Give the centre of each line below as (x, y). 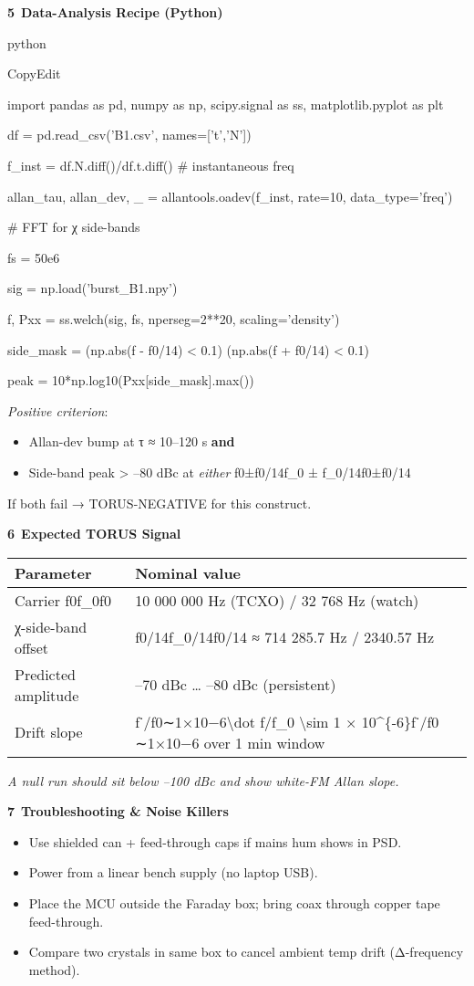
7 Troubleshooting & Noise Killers (118, 811)
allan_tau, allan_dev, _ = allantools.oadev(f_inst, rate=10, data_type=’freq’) (230, 196)
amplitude (47, 695)
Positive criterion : (58, 410)
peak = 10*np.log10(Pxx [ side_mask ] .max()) (131, 380)
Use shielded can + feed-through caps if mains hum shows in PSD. (215, 841)
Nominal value (188, 572)
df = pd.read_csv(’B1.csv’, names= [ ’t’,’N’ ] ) (129, 135)
